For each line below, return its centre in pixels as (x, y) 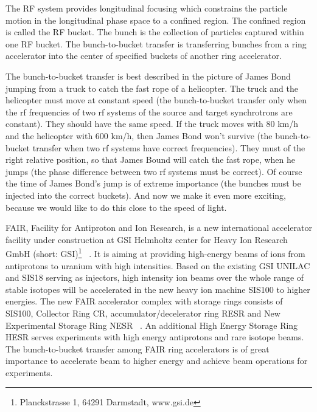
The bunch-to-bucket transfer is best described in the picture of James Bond (148, 76)
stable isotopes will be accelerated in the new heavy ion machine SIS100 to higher (158, 289)
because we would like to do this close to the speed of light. (116, 207)
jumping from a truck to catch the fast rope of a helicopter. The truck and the (152, 88)
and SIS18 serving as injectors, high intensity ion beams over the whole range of (155, 277)
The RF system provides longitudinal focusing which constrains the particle (147, 8)
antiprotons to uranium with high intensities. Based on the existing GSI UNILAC (158, 265)
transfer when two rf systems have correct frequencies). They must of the (169, 147)
